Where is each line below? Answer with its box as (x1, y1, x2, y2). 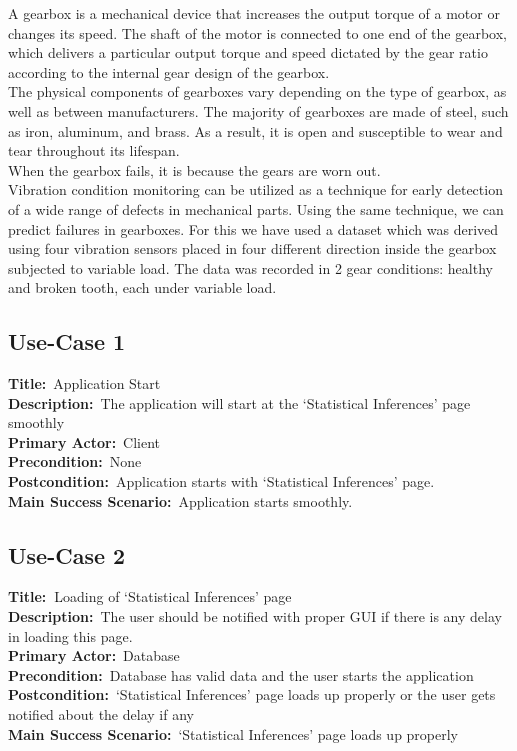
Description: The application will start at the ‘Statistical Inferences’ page (8, 392, 471, 413)
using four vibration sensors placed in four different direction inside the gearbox (8, 238, 497, 259)
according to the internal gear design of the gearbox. (8, 61, 330, 82)
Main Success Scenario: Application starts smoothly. (8, 490, 353, 511)
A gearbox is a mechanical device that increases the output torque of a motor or (8, 3, 500, 23)
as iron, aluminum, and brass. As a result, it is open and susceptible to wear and (8, 120, 503, 141)
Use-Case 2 (8, 539, 126, 570)
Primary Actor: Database (8, 645, 180, 666)
